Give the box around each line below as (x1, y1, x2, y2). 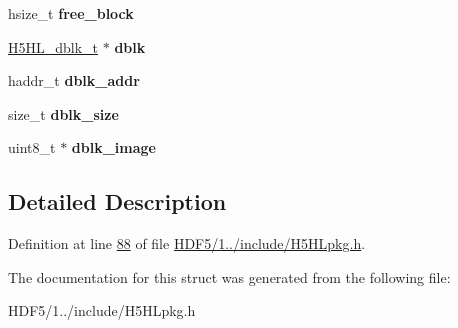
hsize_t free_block (8, 3, 134, 23)
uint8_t (8, 137, 56, 158)
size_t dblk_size (8, 103, 119, 124)
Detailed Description (8, 186, 227, 217)
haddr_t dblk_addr (8, 70, 140, 91)
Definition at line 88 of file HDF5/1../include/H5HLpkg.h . (8, 233, 366, 254)
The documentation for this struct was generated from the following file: (8, 266, 451, 287)
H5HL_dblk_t (8, 36, 99, 57)
